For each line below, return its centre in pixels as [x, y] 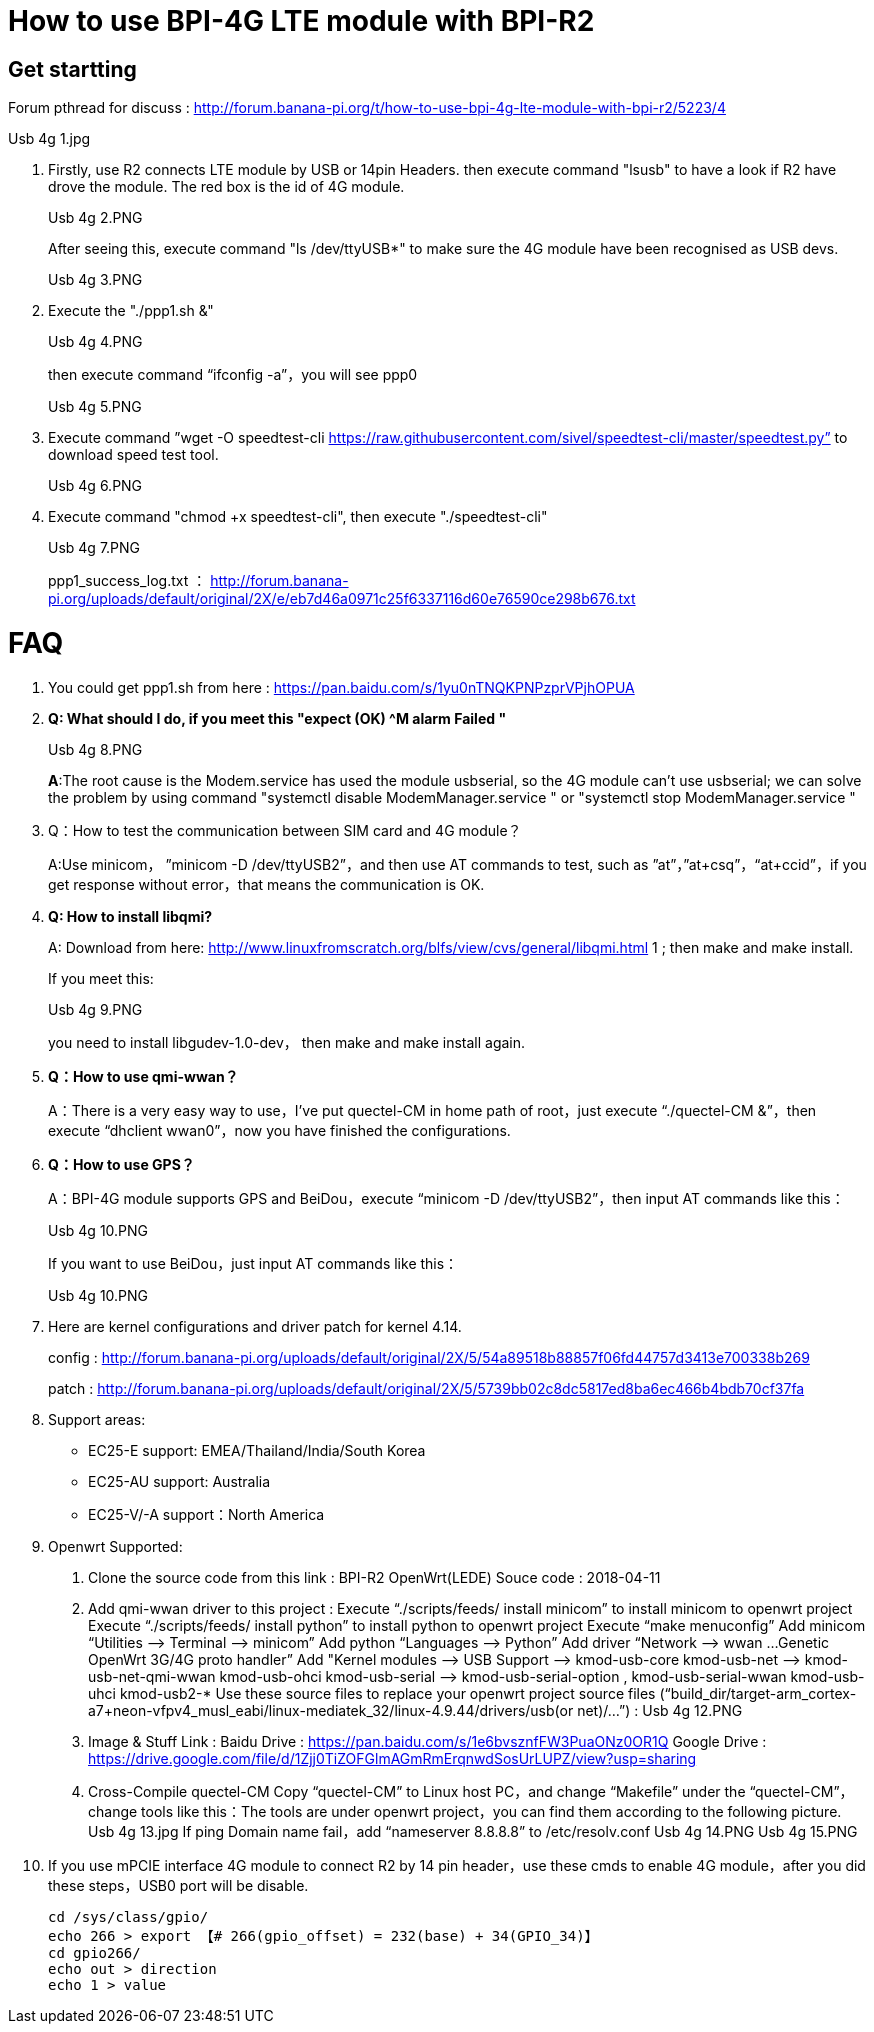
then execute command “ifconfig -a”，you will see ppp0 [233, 375]
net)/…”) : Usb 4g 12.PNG [660, 1710]
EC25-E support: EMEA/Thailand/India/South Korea [257, 1450]
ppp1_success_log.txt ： [127, 581]
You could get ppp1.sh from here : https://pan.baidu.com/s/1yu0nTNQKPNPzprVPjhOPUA [341, 687]
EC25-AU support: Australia [179, 1481]
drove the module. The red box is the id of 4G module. [226, 187]
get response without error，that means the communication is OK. [266, 884]
